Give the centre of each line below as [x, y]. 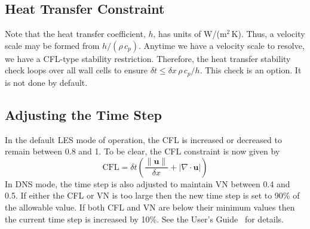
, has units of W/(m [190, 34]
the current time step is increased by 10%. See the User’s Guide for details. [144, 219]
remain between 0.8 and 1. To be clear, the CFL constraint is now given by [142, 151]
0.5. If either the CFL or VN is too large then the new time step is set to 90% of [152, 195]
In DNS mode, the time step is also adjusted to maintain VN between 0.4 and [148, 183]
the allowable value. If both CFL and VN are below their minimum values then [150, 207]
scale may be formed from [52, 45]
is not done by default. [46, 82]
